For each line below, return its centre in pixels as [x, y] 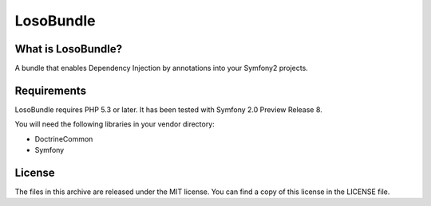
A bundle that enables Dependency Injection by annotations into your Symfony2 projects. [162, 68]
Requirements [51, 90]
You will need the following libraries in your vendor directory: [115, 124]
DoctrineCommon [64, 138]
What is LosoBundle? [69, 49]
